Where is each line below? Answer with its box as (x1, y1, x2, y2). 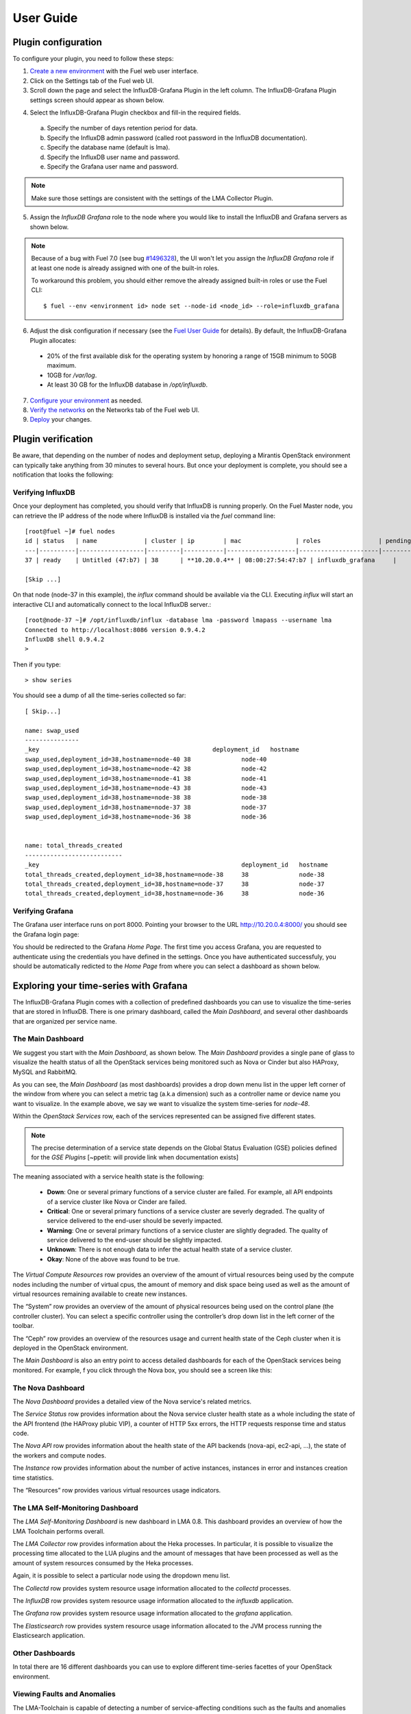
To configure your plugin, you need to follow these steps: (12, 55, 174, 63)
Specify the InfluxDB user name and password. (47, 153, 180, 161)
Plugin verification (12, 433, 93, 445)
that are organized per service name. (12, 1017, 117, 1025)
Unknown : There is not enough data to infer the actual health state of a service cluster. (47, 1245, 292, 1254)
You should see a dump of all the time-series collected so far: (12, 691, 186, 699)
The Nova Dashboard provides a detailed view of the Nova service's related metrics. (12, 1397, 252, 1405)
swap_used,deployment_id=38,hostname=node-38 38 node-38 (25, 794, 267, 801)
